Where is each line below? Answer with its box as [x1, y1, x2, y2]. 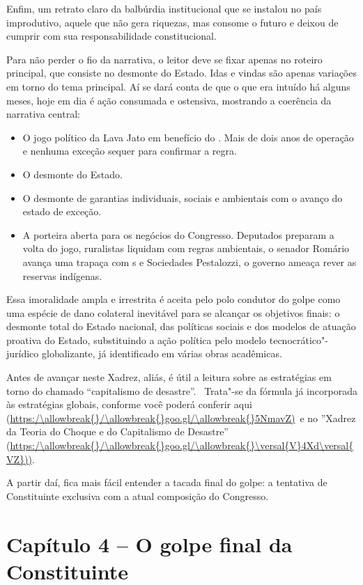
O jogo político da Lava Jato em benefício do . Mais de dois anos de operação [22, 130, 354, 144]
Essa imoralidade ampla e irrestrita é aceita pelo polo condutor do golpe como [6, 292, 341, 306]
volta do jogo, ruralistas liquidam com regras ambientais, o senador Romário [22, 241, 350, 256]
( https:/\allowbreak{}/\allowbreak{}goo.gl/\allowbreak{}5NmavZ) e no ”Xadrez [6, 410, 356, 425]
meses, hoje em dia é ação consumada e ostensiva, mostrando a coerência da [6, 93, 332, 107]
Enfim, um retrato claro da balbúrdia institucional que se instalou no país [6, 1, 322, 15]
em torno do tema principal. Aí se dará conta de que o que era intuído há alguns [6, 79, 350, 93]
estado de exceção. [22, 204, 102, 219]
